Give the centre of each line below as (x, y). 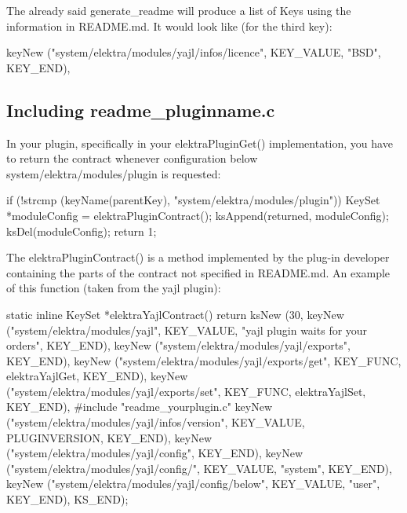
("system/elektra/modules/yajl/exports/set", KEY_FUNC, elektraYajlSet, (186, 391)
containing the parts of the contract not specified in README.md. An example (198, 272)
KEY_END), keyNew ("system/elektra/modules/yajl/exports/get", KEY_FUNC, (204, 360)
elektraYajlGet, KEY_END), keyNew (97, 376)
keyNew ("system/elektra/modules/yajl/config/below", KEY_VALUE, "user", (193, 484)
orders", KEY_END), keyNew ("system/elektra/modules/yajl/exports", (178, 345)
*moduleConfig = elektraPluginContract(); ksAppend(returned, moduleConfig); (198, 215)
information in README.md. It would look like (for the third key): (169, 26)
